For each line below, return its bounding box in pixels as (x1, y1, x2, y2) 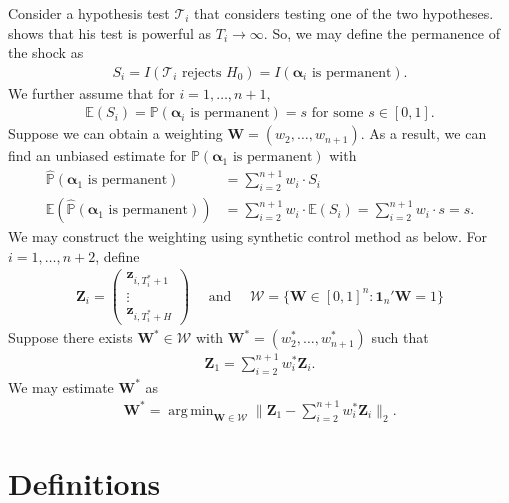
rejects (182, 65, 222, 80)
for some (311, 106, 364, 121)
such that (371, 327, 429, 348)
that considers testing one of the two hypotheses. (194, 3, 494, 23)
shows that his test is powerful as (8, 22, 212, 43)
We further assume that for (8, 82, 175, 103)
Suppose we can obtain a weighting (8, 123, 223, 144)
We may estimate (8, 376, 114, 397)
